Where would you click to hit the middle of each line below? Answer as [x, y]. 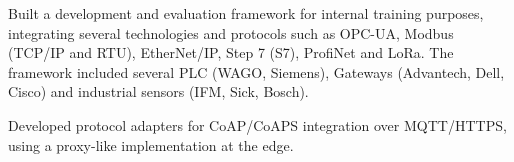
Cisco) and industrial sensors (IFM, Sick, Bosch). [158, 91]
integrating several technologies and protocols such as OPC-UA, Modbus [231, 32]
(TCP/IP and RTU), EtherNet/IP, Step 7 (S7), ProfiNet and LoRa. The [231, 52]
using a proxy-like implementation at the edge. [151, 144]
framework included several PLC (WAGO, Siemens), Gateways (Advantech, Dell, [256, 71]
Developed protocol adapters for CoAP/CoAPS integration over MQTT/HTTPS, [257, 124]
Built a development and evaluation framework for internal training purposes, [246, 13]
